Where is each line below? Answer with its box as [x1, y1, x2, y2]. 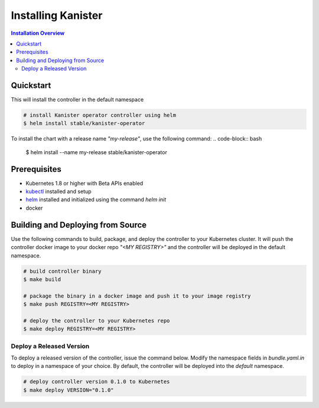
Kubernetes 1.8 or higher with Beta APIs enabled [25, 179, 144, 187]
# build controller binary [23, 267, 102, 275]
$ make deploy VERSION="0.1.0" [23, 387, 115, 393]
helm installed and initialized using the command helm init [25, 196, 167, 203]
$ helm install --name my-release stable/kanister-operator [25, 148, 168, 156]
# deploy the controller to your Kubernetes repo [23, 317, 170, 324]
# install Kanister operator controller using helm [23, 112, 177, 118]
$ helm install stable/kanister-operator [23, 120, 145, 127]
